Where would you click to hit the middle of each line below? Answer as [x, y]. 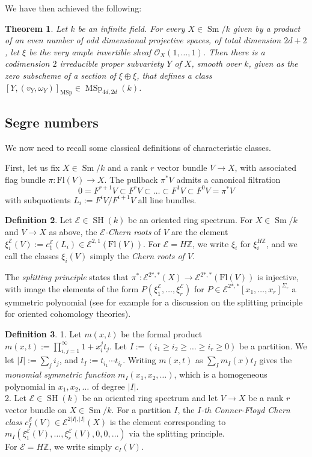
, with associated [266, 167]
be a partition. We [273, 345]
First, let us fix [32, 167]
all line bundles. [167, 199]
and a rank [127, 167]
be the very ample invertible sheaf [90, 51]
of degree [108, 386]
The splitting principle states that [67, 277]
